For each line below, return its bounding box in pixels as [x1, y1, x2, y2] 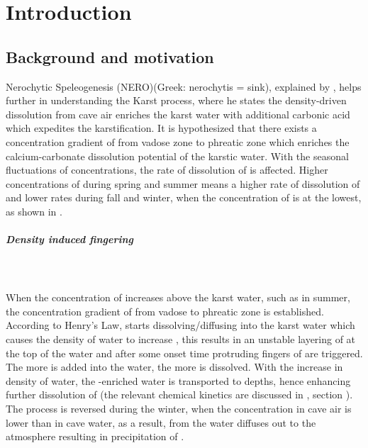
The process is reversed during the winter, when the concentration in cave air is [6, 401, 352, 416]
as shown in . [6, 203, 62, 218]
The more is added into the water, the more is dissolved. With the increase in [6, 359, 343, 374]
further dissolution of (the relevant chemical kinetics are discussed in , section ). [6, 387, 353, 402]
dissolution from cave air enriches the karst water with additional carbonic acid [6, 106, 350, 121]
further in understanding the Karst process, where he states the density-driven [6, 93, 347, 108]
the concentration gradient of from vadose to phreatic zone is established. [6, 303, 324, 318]
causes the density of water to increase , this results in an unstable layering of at [6, 332, 356, 347]
